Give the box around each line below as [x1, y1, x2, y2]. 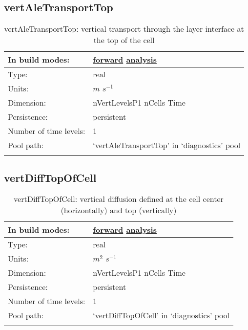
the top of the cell [93, 34, 155, 46]
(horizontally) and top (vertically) [61, 204, 177, 216]
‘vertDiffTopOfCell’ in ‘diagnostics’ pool [93, 309, 229, 321]
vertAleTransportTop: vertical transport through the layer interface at [4, 23, 244, 35]
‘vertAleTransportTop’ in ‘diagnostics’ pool [93, 139, 241, 151]
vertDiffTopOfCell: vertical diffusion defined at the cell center [14, 193, 224, 205]
